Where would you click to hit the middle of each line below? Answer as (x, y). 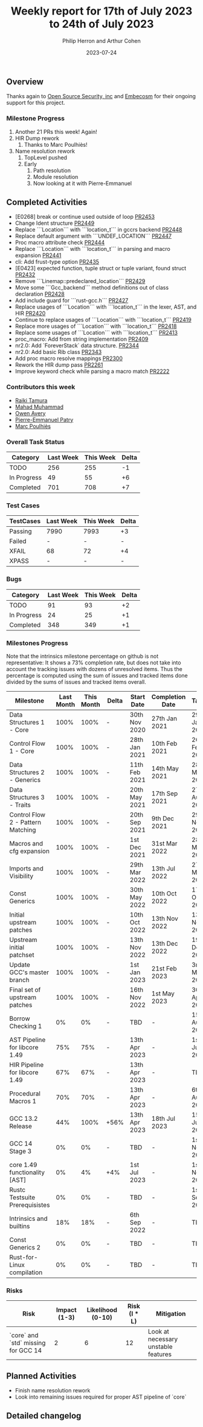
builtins (20, 1226)
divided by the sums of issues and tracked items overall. (76, 682)
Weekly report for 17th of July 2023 (101, 11)
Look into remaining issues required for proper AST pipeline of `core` (101, 1397)
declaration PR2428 (40, 294)
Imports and (27, 868)
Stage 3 (21, 1151)
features (160, 1354)
